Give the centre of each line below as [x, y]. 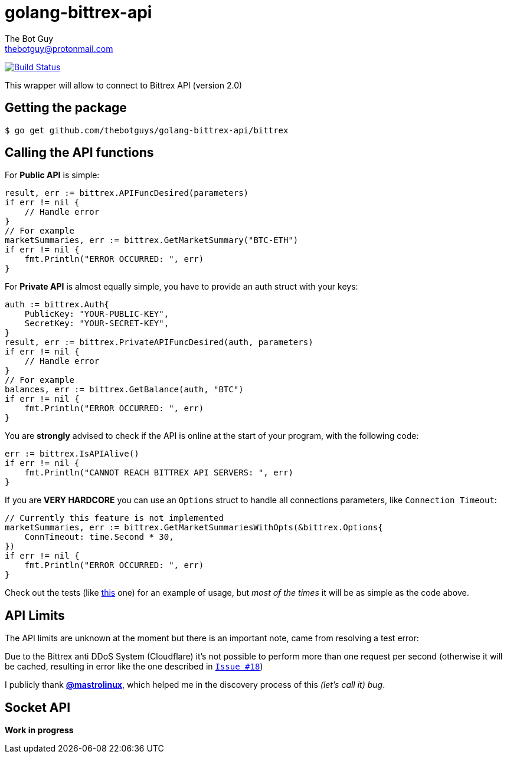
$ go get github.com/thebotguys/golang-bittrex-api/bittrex [147, 130]
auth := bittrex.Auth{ [57, 305]
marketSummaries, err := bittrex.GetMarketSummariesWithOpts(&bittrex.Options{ [194, 528]
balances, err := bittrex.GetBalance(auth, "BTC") [124, 390]
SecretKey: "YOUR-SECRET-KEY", [97, 324]
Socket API [38, 707]
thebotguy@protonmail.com [59, 48]
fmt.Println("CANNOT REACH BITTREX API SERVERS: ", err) [159, 473]
